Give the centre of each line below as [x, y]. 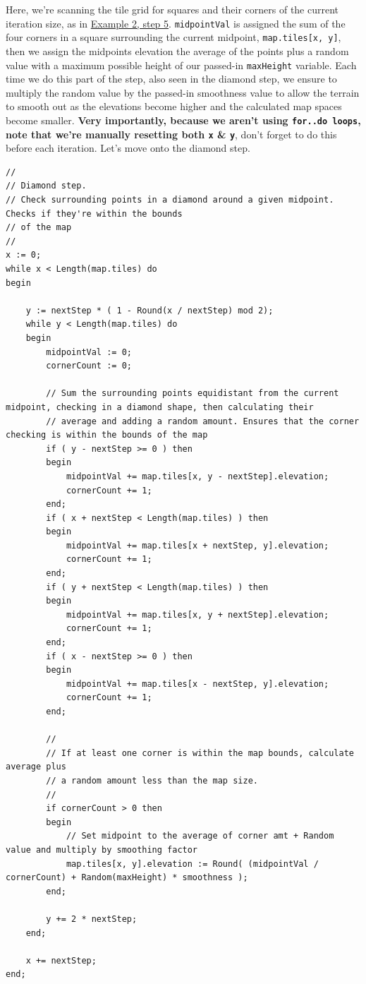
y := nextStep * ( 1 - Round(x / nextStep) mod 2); [150, 310]
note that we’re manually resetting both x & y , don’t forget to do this [171, 134]
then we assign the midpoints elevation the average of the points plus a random [177, 50]
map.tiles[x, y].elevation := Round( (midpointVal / [192, 864]
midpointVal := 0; [89, 352]
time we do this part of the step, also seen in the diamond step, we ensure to [171, 79]
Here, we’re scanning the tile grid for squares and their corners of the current [172, 9]
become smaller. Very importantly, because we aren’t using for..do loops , [183, 120]
